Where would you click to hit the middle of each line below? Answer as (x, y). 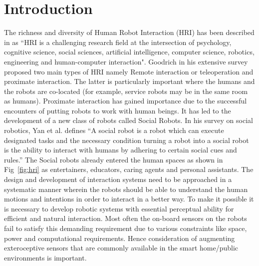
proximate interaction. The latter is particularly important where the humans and (129, 81)
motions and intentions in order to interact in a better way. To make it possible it (129, 199)
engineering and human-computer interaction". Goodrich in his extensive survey (126, 61)
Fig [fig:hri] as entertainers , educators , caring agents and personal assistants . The (129, 169)
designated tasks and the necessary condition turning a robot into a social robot (127, 140)
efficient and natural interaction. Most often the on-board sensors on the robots (126, 218)
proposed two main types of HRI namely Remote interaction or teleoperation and (129, 71)
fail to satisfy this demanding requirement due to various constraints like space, (126, 228)
